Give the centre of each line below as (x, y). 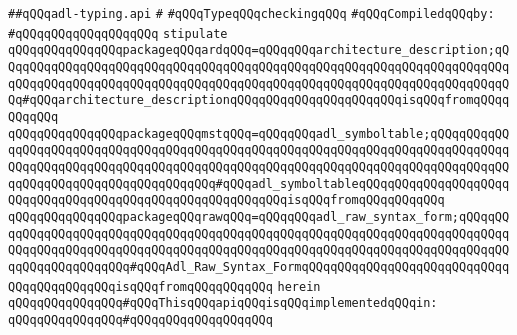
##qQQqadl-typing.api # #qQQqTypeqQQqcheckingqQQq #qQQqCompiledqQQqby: (251, 14)
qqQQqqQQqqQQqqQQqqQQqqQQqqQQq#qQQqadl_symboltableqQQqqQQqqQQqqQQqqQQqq (259, 183)
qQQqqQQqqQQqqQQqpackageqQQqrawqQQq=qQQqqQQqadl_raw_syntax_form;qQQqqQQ (259, 216)
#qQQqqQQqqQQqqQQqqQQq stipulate (118, 33)
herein (299, 286)
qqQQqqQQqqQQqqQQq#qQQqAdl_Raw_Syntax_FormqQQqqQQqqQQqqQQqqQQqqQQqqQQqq (259, 266)
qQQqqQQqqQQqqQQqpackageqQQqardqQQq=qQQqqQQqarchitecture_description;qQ (259, 50)
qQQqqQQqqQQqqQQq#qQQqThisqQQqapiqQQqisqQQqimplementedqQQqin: (223, 303)
